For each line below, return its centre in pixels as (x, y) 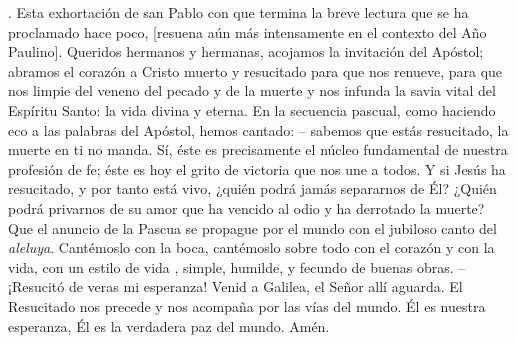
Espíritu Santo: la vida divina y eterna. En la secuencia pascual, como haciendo (252, 109)
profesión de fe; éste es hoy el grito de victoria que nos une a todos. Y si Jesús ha (257, 168)
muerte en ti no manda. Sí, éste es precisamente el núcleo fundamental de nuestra (258, 149)
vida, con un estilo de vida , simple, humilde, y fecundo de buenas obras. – (237, 266)
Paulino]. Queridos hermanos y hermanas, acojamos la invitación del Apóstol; (246, 51)
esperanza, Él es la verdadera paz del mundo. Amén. (169, 325)
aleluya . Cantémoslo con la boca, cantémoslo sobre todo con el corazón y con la (251, 247)
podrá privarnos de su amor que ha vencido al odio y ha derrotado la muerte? (246, 207)
